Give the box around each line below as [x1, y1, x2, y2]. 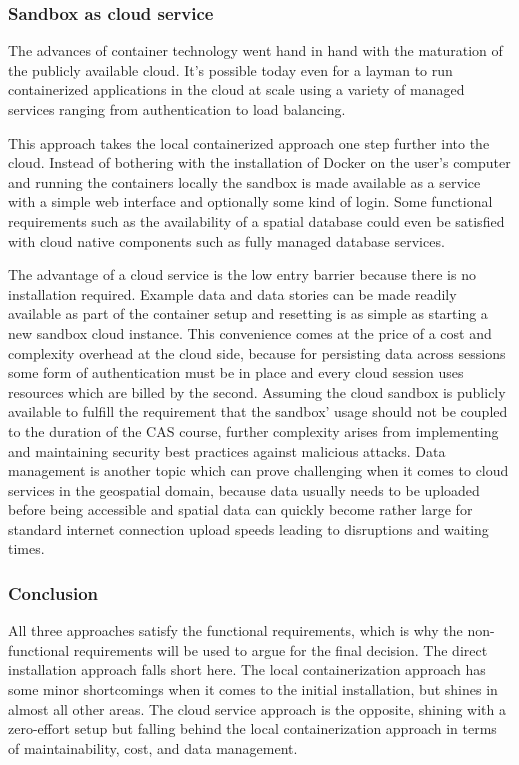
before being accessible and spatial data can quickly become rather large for [8, 499, 473, 520]
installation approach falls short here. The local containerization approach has [8, 659, 486, 680]
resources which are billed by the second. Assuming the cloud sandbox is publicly [8, 381, 506, 402]
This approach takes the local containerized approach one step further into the [8, 132, 490, 153]
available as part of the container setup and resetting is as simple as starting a [8, 303, 488, 324]
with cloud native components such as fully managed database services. [8, 230, 445, 251]
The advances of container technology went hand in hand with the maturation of [8, 40, 503, 61]
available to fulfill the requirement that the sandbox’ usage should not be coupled [8, 401, 508, 422]
